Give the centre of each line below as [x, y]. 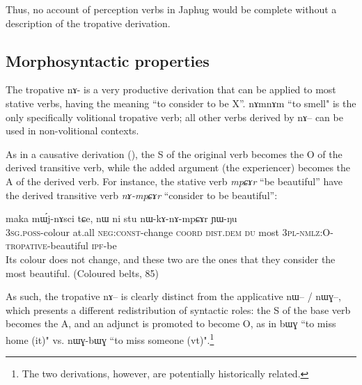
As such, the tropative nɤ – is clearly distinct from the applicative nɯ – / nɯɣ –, [173, 296]
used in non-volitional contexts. [72, 131]
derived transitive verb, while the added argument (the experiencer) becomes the [178, 167]
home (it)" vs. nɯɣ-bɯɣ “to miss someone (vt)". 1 [110, 338]
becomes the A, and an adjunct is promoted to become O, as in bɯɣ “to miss [171, 323]
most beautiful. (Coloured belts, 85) [82, 273]
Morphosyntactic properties [108, 60]
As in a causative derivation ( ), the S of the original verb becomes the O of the [174, 154]
